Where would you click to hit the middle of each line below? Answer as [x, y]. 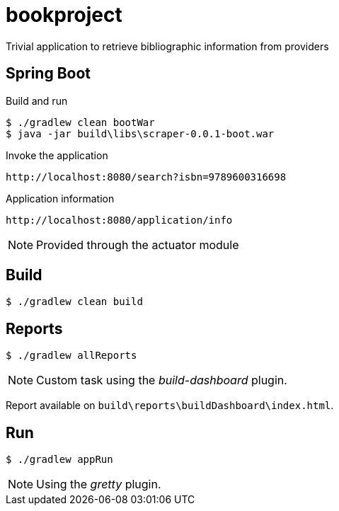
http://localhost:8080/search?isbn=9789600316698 [146, 177]
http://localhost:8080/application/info [119, 220]
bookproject [64, 15]
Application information [60, 198]
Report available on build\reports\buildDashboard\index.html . [170, 406]
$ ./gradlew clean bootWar [80, 122]
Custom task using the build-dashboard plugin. [162, 380]
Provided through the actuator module [138, 245]
